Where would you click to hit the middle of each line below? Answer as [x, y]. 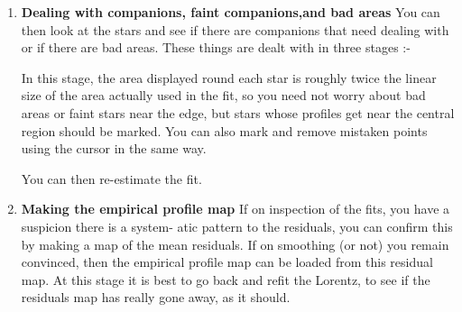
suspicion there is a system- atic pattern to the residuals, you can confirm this [237, 226]
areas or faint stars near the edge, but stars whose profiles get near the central [238, 112]
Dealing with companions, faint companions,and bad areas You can [231, 12]
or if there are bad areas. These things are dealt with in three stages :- [216, 47]
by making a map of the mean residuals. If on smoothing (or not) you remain [235, 244]
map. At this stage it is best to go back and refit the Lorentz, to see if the [226, 279]
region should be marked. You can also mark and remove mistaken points [224, 130]
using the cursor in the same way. [114, 148]
